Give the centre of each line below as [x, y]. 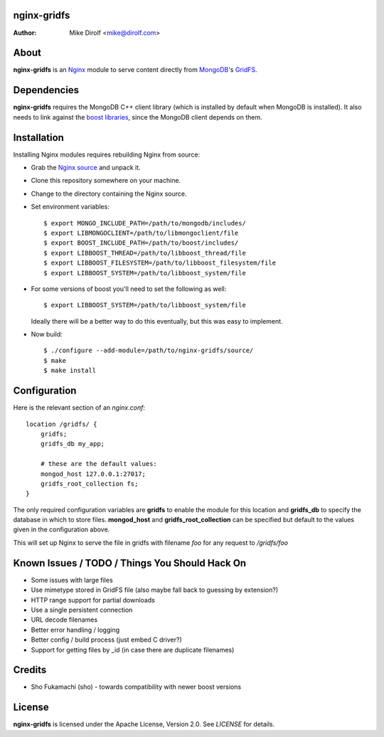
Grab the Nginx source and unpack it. [86, 168]
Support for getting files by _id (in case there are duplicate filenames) [133, 649]
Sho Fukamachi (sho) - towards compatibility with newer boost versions [136, 687]
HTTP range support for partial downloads [93, 600]
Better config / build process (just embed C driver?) [107, 640]
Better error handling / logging [75, 630]
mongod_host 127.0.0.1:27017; [93, 474]
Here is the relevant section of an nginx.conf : [79, 408]
